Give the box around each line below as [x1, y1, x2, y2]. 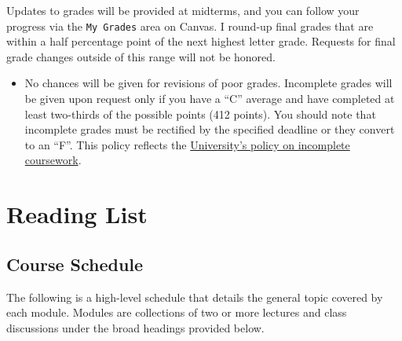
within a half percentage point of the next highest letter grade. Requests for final [6, 33, 396, 49]
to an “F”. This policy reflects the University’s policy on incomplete [24, 136, 350, 152]
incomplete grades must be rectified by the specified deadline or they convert [24, 121, 395, 137]
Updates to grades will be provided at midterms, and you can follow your [6, 2, 360, 18]
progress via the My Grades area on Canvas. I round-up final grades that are [6, 17, 374, 34]
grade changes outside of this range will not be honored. [6, 48, 276, 64]
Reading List [6, 198, 148, 230]
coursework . [24, 152, 82, 168]
